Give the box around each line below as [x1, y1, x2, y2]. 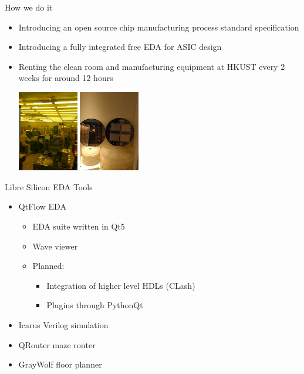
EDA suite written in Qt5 [32, 220, 125, 233]
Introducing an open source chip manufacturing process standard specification [18, 21, 299, 33]
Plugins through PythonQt [46, 299, 143, 311]
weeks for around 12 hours [18, 72, 113, 84]
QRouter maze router [18, 338, 96, 351]
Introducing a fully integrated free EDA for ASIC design [18, 41, 222, 53]
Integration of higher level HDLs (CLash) [46, 279, 195, 291]
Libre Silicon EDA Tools [5, 180, 93, 193]
